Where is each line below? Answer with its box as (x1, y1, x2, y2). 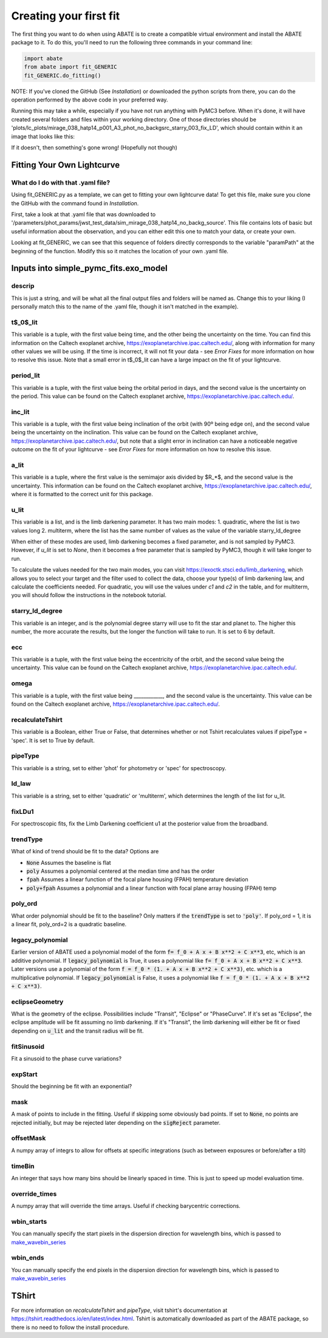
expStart (11, 1070, 38, 1078)
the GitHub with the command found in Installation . (11, 199, 139, 207)
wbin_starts (11, 1217, 47, 1226)
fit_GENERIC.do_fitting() (24, 72, 101, 79)
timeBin (11, 1162, 35, 1170)
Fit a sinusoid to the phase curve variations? (11, 1054, 121, 1062)
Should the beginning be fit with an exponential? (11, 1083, 132, 1090)
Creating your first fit (11, 9, 120, 22)
